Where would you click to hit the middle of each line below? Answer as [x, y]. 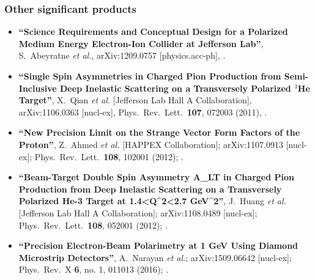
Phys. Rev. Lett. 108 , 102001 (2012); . [109, 156]
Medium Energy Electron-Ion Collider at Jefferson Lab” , [141, 43]
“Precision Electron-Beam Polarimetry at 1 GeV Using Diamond [158, 245]
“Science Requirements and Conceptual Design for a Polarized [153, 31]
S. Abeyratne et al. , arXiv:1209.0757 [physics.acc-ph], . [122, 55]
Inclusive [38, 88]
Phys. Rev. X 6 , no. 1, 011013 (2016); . [94, 269]
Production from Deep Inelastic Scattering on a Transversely [150, 189]
